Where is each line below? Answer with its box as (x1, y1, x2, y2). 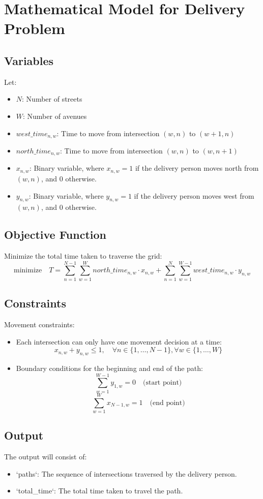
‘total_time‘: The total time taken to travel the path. (16, 485, 183, 496)
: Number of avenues (23, 110, 87, 121)
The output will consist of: (4, 451, 87, 462)
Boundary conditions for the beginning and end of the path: (16, 363, 203, 373)
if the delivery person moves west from (134, 190, 254, 201)
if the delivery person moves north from (135, 163, 259, 173)
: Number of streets (22, 93, 82, 104)
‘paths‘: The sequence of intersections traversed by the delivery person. (16, 468, 237, 479)
